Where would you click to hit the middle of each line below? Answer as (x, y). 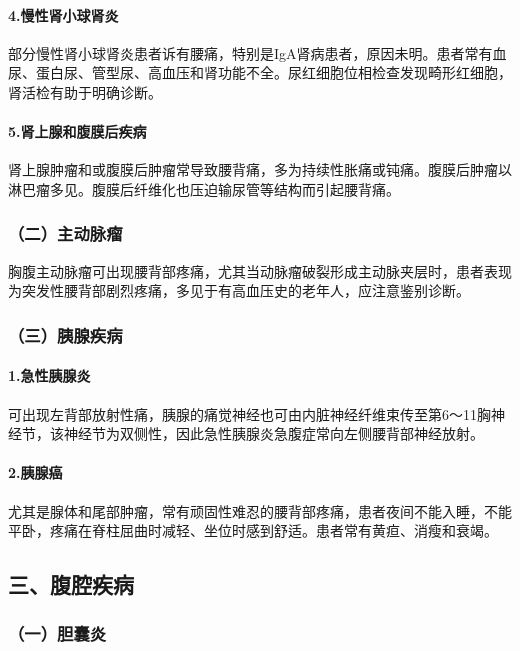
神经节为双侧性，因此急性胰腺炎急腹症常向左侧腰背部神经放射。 (273, 433)
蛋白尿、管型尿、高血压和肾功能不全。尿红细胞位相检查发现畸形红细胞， (273, 72)
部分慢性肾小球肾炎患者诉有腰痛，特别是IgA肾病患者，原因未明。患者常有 (250, 52)
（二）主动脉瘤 (65, 233)
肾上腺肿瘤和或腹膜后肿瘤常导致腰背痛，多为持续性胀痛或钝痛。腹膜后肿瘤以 (260, 169)
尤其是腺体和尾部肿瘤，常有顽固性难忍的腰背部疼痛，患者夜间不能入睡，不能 (260, 510)
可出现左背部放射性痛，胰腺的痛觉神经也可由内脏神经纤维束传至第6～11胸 (249, 413)
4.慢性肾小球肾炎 (63, 14)
